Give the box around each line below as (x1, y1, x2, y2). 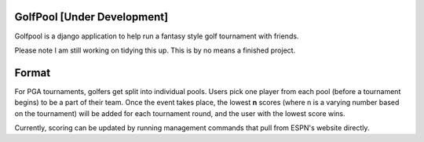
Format (14, 66, 51, 79)
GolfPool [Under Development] (14, 10, 169, 24)
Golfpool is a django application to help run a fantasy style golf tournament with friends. (14, 31, 299, 41)
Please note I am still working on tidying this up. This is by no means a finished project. (14, 46, 296, 55)
